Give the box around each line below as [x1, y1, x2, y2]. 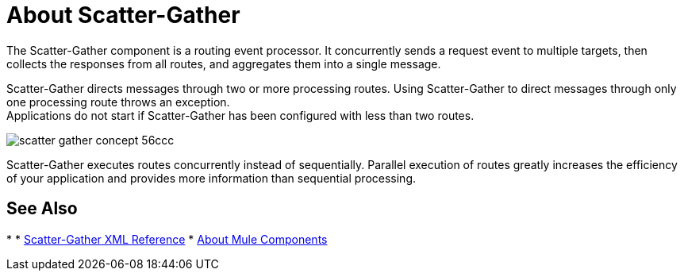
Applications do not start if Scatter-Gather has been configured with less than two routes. [6, 108, 475, 122]
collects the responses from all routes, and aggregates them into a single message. [6, 56, 441, 71]
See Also [6, 198, 78, 219]
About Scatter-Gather [6, 2, 240, 29]
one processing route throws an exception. [6, 94, 230, 109]
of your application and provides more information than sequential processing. [6, 171, 417, 185]
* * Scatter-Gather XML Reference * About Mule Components [6, 232, 328, 246]
